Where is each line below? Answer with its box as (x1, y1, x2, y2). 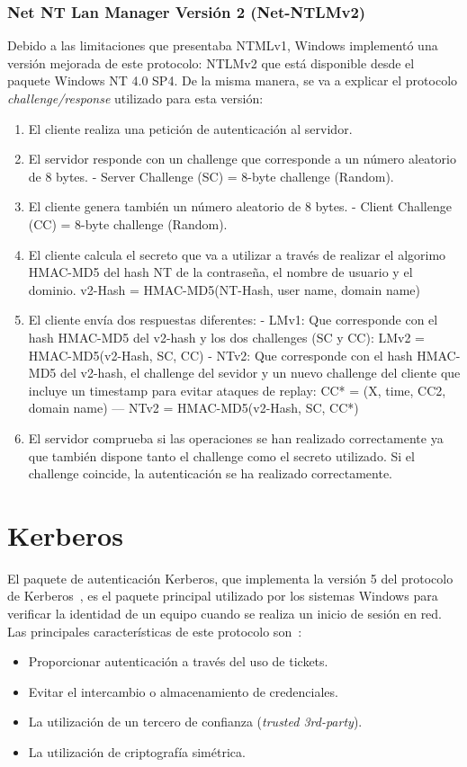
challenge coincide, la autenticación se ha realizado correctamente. (28, 464, 393, 483)
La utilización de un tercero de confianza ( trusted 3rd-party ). (28, 712, 363, 731)
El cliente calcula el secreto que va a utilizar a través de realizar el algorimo (28, 245, 446, 263)
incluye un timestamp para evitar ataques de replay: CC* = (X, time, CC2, (28, 380, 446, 399)
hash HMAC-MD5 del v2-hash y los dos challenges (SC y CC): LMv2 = (28, 327, 425, 346)
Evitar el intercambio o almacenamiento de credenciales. (28, 682, 338, 700)
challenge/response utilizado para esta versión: (7, 89, 264, 107)
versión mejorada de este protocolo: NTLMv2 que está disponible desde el (7, 53, 415, 72)
